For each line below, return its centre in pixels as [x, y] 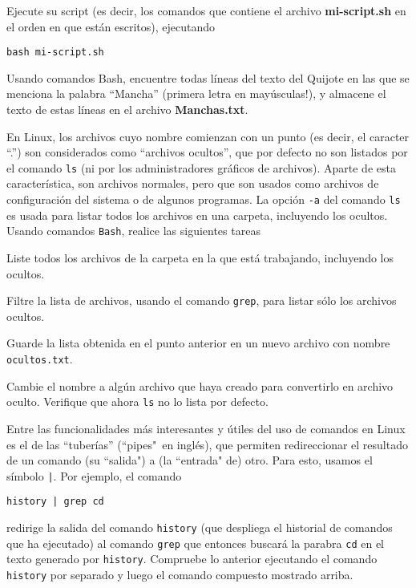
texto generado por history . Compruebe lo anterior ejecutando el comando [192, 559]
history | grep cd [55, 502]
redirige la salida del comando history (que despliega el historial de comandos [200, 527]
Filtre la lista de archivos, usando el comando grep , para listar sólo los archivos [202, 300]
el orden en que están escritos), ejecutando [111, 26]
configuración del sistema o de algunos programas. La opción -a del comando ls [204, 199]
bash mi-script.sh [55, 53]
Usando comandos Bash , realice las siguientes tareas [133, 231]
